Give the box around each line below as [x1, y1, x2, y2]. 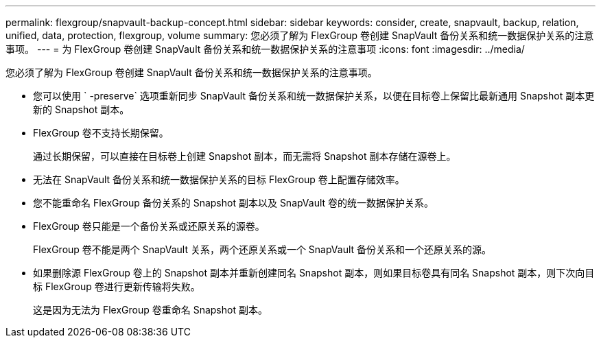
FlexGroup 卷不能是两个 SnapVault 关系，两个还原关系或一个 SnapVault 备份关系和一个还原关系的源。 [33, 244, 492, 255]
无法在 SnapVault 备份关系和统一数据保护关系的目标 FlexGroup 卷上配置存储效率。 [33, 174, 405, 185]
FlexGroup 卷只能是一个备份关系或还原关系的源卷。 [33, 220, 265, 232]
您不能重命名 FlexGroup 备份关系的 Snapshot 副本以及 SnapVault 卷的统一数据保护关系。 [33, 197, 434, 209]
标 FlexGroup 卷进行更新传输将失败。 [33, 281, 200, 292]
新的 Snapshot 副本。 [33, 104, 130, 115]
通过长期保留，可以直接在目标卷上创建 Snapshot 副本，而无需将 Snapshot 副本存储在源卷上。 [33, 150, 456, 162]
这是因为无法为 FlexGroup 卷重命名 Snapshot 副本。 [33, 304, 268, 316]
